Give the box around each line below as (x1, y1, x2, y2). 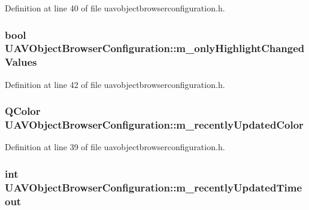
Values (5, 54, 37, 69)
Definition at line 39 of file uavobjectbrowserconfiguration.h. (5, 141, 225, 153)
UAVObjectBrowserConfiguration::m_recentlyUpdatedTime (5, 179, 302, 194)
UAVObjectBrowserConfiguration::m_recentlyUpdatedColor (5, 117, 304, 132)
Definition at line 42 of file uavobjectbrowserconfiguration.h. (5, 78, 225, 90)
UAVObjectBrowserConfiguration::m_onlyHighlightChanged (5, 41, 305, 56)
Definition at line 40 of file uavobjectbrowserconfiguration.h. (5, 2, 225, 14)
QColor (5, 104, 41, 118)
